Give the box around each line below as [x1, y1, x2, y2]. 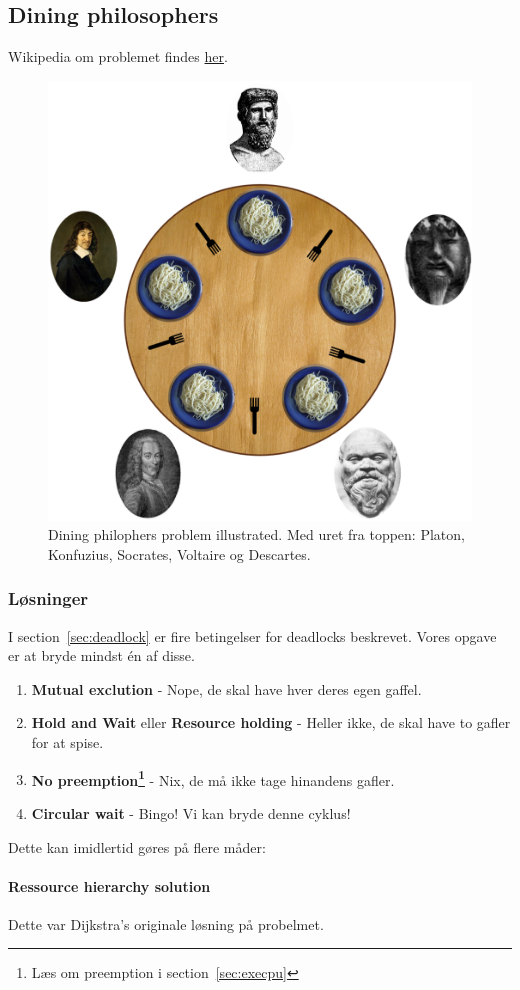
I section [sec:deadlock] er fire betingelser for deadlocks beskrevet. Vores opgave [8, 625, 497, 646]
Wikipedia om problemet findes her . [8, 46, 228, 67]
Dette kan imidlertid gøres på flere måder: [8, 836, 266, 857]
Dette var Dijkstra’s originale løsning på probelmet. [8, 913, 324, 934]
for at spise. [31, 732, 104, 753]
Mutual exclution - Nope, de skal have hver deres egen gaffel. [31, 678, 422, 699]
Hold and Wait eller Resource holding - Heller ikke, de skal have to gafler [31, 712, 511, 733]
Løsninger [8, 586, 89, 611]
